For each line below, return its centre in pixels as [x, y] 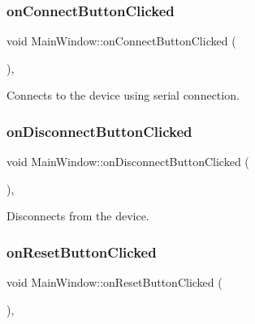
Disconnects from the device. [78, 216]
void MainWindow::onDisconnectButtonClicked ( [128, 162]
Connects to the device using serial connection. [123, 95]
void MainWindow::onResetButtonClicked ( [115, 282]
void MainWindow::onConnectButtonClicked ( [121, 41]
